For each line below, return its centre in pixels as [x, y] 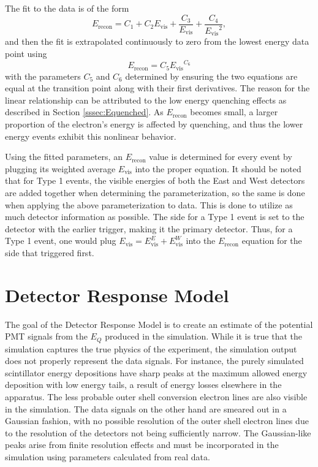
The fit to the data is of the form [67, 8]
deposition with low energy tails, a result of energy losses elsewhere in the [143, 385]
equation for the [272, 241]
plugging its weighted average [60, 168]
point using [26, 54]
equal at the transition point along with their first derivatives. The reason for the [157, 88]
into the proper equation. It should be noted [218, 168]
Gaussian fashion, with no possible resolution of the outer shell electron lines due [157, 421]
